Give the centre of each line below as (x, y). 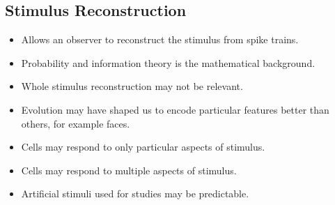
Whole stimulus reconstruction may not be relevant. (132, 86)
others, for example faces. (76, 123)
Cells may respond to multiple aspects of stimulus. (129, 170)
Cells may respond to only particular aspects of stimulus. (143, 147)
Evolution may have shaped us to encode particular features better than (175, 109)
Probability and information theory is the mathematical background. (168, 62)
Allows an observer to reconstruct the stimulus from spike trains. (160, 39)
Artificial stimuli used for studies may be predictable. (135, 193)
